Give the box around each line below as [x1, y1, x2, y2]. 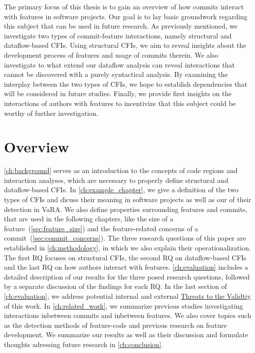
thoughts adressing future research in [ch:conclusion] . [4, 339, 163, 349]
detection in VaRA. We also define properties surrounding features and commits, [4, 204, 248, 214]
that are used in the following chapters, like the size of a [4, 213, 174, 224]
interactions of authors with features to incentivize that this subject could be [4, 98, 236, 108]
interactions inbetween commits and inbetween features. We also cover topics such [4, 310, 252, 320]
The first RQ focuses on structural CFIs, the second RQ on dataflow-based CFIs [4, 252, 247, 262]
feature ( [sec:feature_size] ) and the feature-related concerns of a [4, 223, 198, 233]
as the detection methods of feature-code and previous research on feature [4, 319, 227, 330]
